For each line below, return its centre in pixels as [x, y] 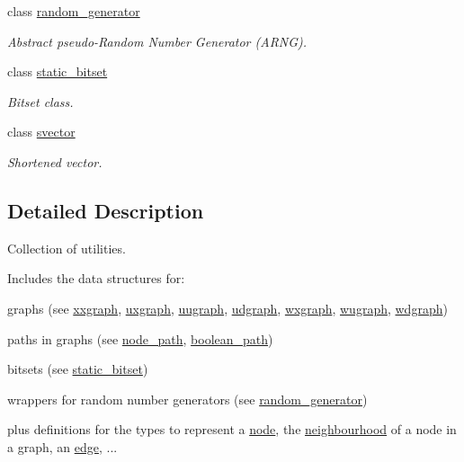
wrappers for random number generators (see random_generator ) [187, 399]
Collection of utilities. [67, 248]
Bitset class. [40, 101]
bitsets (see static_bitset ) [78, 369]
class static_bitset [58, 71]
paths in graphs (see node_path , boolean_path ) [140, 338]
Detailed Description [106, 210]
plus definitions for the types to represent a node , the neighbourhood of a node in [232, 429]
